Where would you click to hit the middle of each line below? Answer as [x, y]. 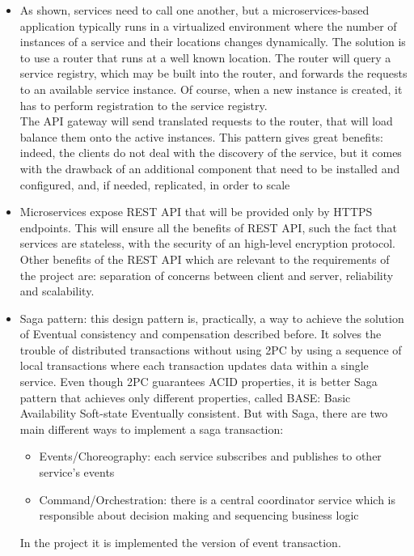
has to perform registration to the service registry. [144, 105]
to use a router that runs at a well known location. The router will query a [205, 57]
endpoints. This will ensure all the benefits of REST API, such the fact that [208, 227]
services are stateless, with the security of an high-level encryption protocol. [207, 243]
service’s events [77, 472]
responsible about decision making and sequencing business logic [199, 515]
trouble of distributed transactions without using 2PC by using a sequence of [211, 349]
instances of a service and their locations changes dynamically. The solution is [213, 42]
